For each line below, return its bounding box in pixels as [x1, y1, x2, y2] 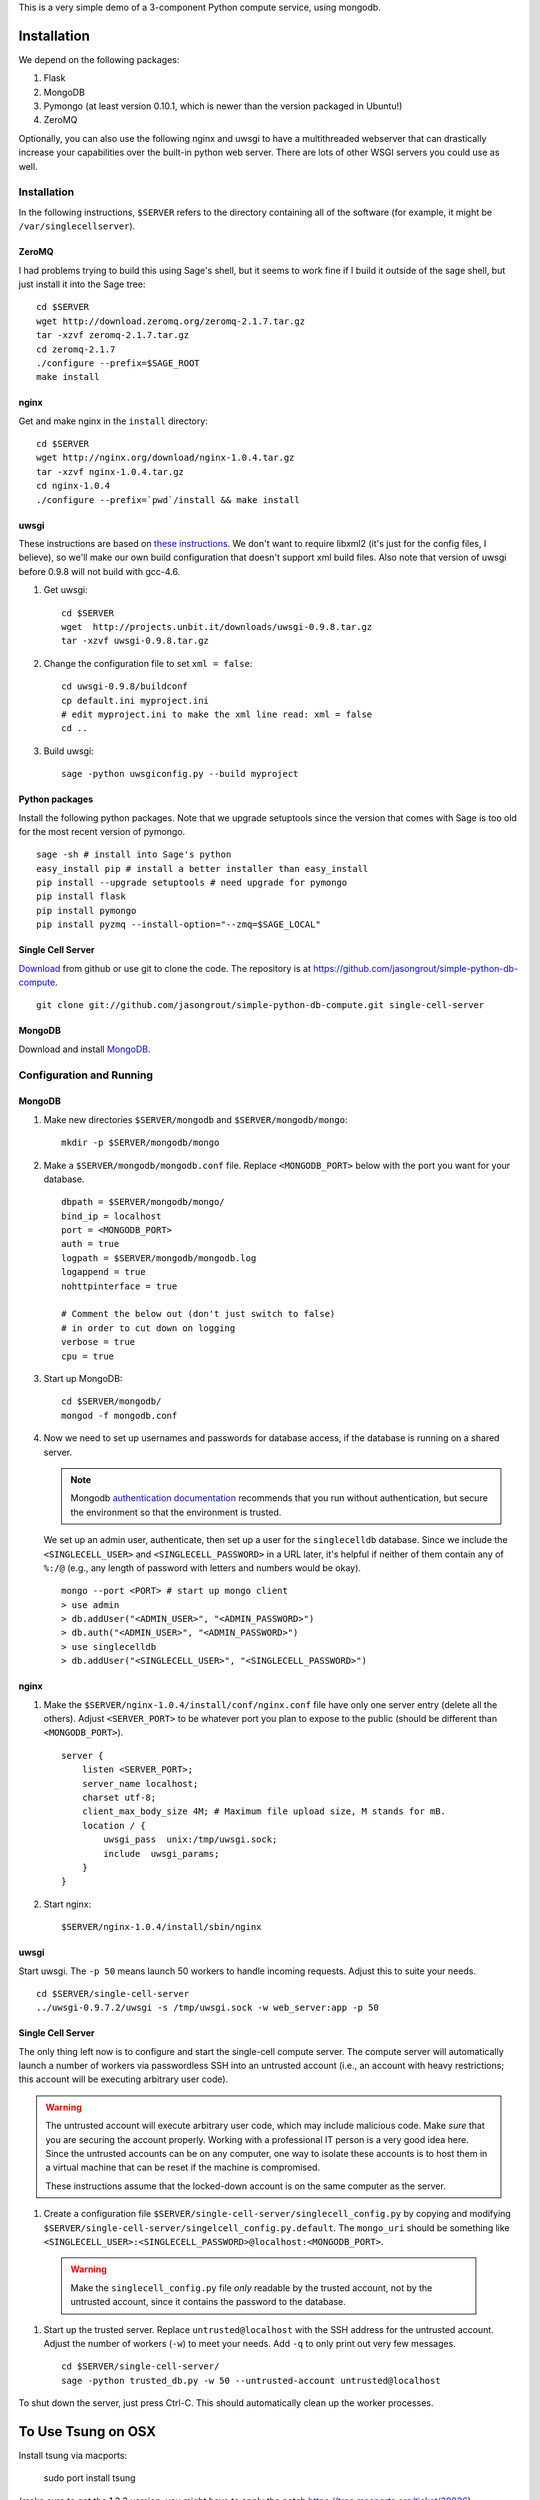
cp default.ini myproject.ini [61, 695, 210, 706]
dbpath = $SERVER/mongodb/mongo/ [61, 1196, 225, 1208]
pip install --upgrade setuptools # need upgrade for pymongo [36, 877, 348, 889]
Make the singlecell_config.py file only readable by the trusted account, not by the [70, 2281, 433, 2294]
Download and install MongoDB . [18, 1043, 151, 1055]
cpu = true [61, 1350, 115, 1362]
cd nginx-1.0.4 [36, 480, 111, 492]
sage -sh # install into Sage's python [36, 849, 232, 860]
